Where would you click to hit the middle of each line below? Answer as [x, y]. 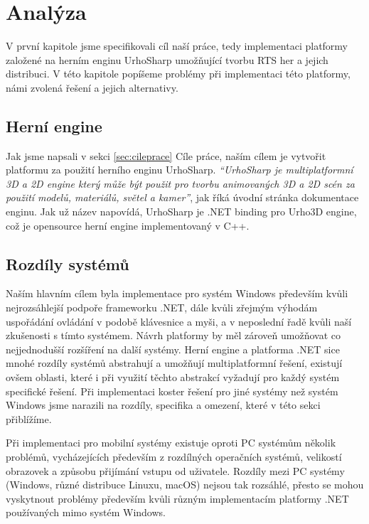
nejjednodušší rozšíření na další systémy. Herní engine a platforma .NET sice [173, 349]
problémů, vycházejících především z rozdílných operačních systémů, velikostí [174, 456]
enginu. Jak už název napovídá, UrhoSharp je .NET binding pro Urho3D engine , [181, 212]
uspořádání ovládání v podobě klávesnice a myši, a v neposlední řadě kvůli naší [179, 321]
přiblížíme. [29, 418]
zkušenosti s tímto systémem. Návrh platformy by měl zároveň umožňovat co [173, 335]
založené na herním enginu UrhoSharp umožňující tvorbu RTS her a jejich [167, 59]
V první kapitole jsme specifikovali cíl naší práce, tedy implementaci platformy [177, 46]
